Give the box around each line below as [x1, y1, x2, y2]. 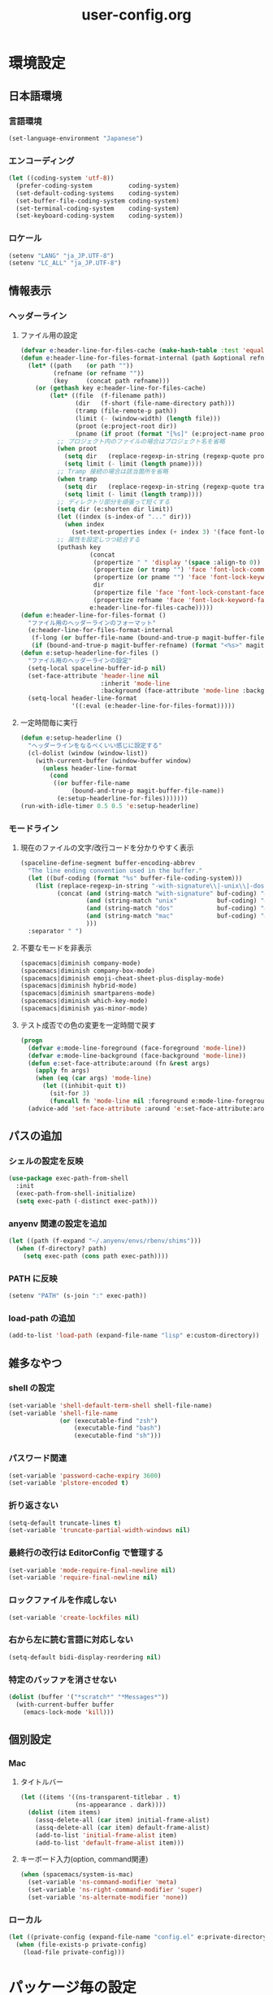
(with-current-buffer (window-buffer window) [35, 757, 193, 765]
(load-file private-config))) [23, 1948, 126, 1956]
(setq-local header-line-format [28, 694, 137, 703]
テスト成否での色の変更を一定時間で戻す [19, 1019, 156, 1030]
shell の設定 [8, 1382, 55, 1394]
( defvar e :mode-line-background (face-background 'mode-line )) [28, 1051, 246, 1059]
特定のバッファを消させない [8, 1674, 117, 1685]
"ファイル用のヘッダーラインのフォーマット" [28, 618, 157, 627]
